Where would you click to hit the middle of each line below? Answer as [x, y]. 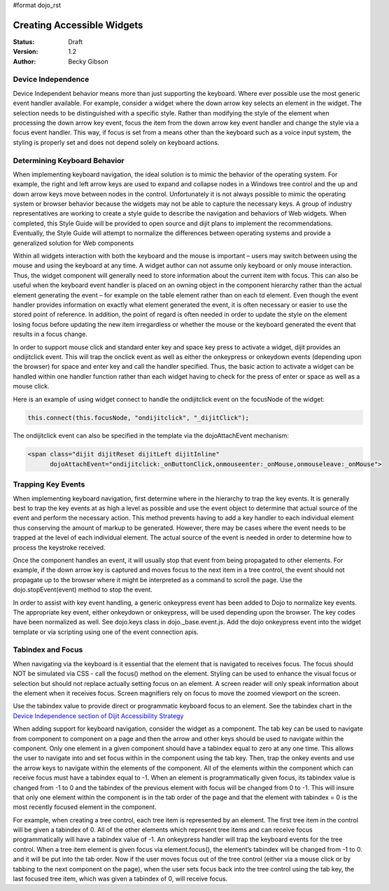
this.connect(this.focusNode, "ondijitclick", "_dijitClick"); [139, 418]
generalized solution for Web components [73, 243]
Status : [24, 41]
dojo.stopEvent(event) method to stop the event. [83, 590]
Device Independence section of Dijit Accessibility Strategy [98, 716]
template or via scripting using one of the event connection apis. [106, 632]
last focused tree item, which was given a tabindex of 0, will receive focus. [120, 879]
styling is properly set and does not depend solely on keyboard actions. [116, 142]
